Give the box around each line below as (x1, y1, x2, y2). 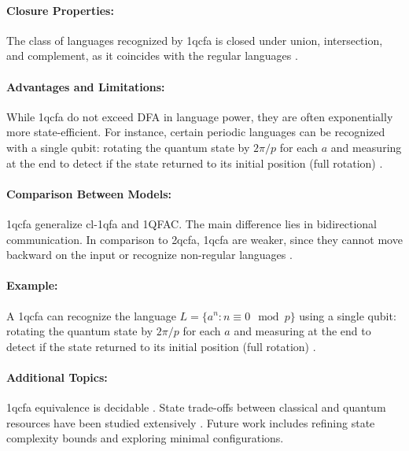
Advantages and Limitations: (6, 78, 165, 94)
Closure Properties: (6, 2, 114, 18)
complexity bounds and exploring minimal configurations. (6, 430, 284, 446)
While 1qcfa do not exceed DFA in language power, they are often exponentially (6, 108, 393, 124)
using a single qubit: (299, 307, 396, 323)
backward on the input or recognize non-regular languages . (6, 246, 293, 263)
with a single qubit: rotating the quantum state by (6, 139, 250, 155)
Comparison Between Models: (6, 185, 171, 201)
